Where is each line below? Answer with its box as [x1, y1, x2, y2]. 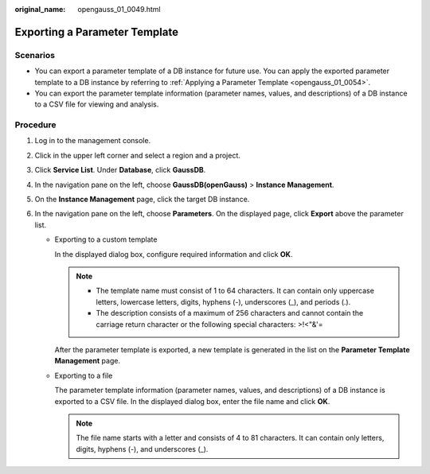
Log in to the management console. [34, 136, 151, 146]
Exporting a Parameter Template [14, 25, 179, 39]
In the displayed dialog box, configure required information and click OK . [54, 249, 293, 258]
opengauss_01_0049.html [77, 5, 161, 14]
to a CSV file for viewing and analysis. [34, 99, 159, 109]
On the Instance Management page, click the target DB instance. [34, 195, 250, 204]
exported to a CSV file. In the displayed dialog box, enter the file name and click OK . [54, 396, 330, 406]
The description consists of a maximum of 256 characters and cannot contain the [96, 309, 364, 318]
